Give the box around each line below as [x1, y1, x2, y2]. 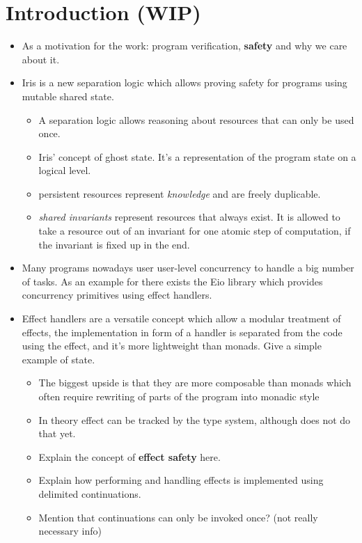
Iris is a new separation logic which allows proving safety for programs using [22, 75, 347, 90]
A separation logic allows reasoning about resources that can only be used [38, 112, 354, 127]
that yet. [38, 426, 76, 441]
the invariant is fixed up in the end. [38, 237, 190, 251]
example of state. [22, 352, 95, 366]
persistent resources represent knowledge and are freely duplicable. [38, 186, 321, 200]
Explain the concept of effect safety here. [38, 449, 221, 464]
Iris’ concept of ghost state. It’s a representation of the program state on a [38, 149, 356, 164]
